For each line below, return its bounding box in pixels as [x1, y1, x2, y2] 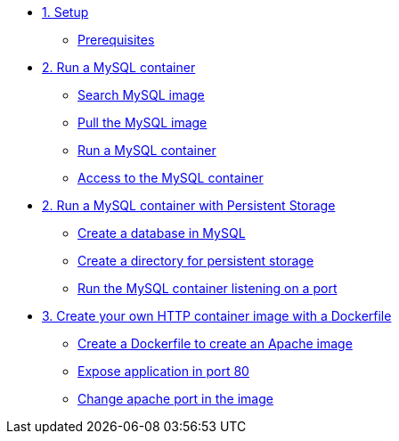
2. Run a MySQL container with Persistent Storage [42, 198, 336, 213]
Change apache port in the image [77, 391, 273, 406]
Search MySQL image [77, 87, 205, 102]
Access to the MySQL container [77, 170, 264, 185]
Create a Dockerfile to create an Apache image [77, 336, 353, 351]
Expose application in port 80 [77, 363, 249, 379]
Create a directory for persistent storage [77, 253, 314, 268]
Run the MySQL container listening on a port [77, 281, 338, 296]
